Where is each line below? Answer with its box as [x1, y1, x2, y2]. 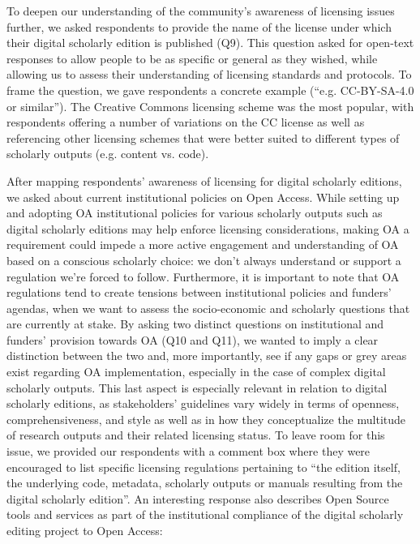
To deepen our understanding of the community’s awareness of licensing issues [6, 2, 395, 19]
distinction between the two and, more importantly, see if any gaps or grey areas [6, 347, 407, 364]
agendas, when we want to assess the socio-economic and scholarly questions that [6, 299, 410, 316]
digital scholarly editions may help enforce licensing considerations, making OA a [6, 220, 409, 237]
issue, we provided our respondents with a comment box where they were [6, 443, 371, 460]
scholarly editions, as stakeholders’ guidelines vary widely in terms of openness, [6, 395, 400, 412]
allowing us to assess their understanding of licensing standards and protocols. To [6, 66, 412, 83]
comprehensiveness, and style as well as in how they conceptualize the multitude [6, 410, 405, 427]
